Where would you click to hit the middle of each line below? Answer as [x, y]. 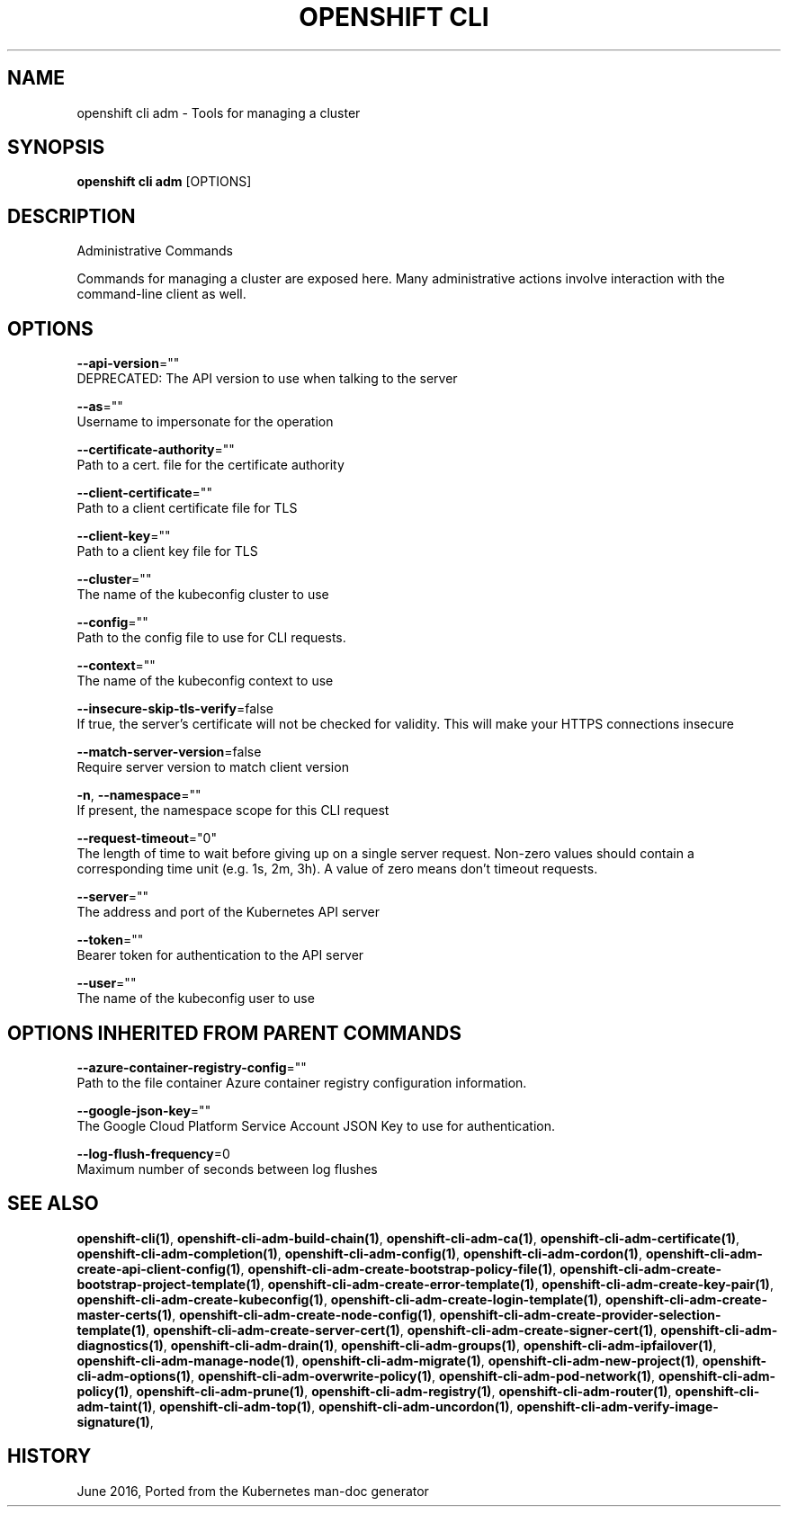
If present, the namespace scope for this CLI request [233, 811]
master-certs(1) [125, 1314]
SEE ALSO [53, 1204]
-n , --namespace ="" [139, 795]
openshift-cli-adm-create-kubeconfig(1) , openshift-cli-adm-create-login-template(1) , [339, 1299]
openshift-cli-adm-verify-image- [618, 1406]
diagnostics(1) [120, 1345]
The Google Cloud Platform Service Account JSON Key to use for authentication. [316, 1125]
